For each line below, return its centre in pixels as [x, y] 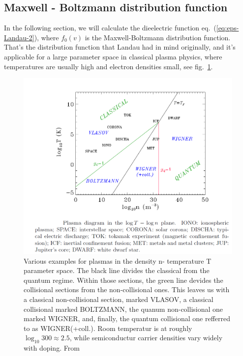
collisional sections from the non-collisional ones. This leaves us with [127, 289]
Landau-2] [19, 37]
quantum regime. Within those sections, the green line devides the [123, 280]
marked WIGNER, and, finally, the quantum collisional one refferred [127, 318]
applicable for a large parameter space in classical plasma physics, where [113, 56]
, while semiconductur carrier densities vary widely [146, 338]
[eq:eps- [228, 28]
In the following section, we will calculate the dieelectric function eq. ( [110, 28]
